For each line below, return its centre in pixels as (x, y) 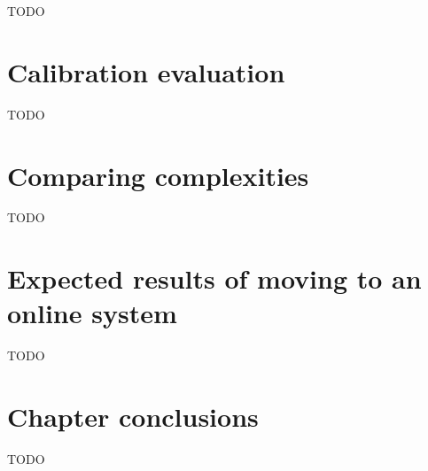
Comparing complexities (158, 175)
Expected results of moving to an (214, 278)
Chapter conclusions (133, 417)
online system (92, 313)
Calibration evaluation (146, 71)
